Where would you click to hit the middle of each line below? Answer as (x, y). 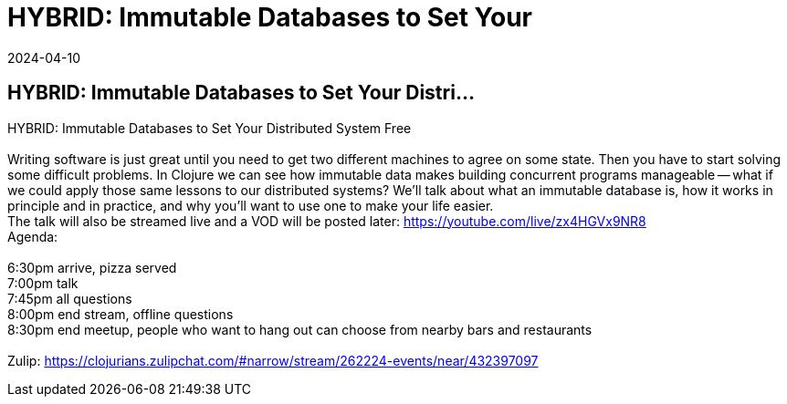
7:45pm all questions (70, 298)
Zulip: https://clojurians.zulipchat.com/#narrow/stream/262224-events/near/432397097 (273, 360)
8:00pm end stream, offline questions (121, 314)
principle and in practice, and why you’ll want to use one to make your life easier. (251, 205)
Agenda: (33, 236)
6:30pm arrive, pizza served (92, 267)
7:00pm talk (43, 283)
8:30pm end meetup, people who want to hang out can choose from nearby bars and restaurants (300, 329)
